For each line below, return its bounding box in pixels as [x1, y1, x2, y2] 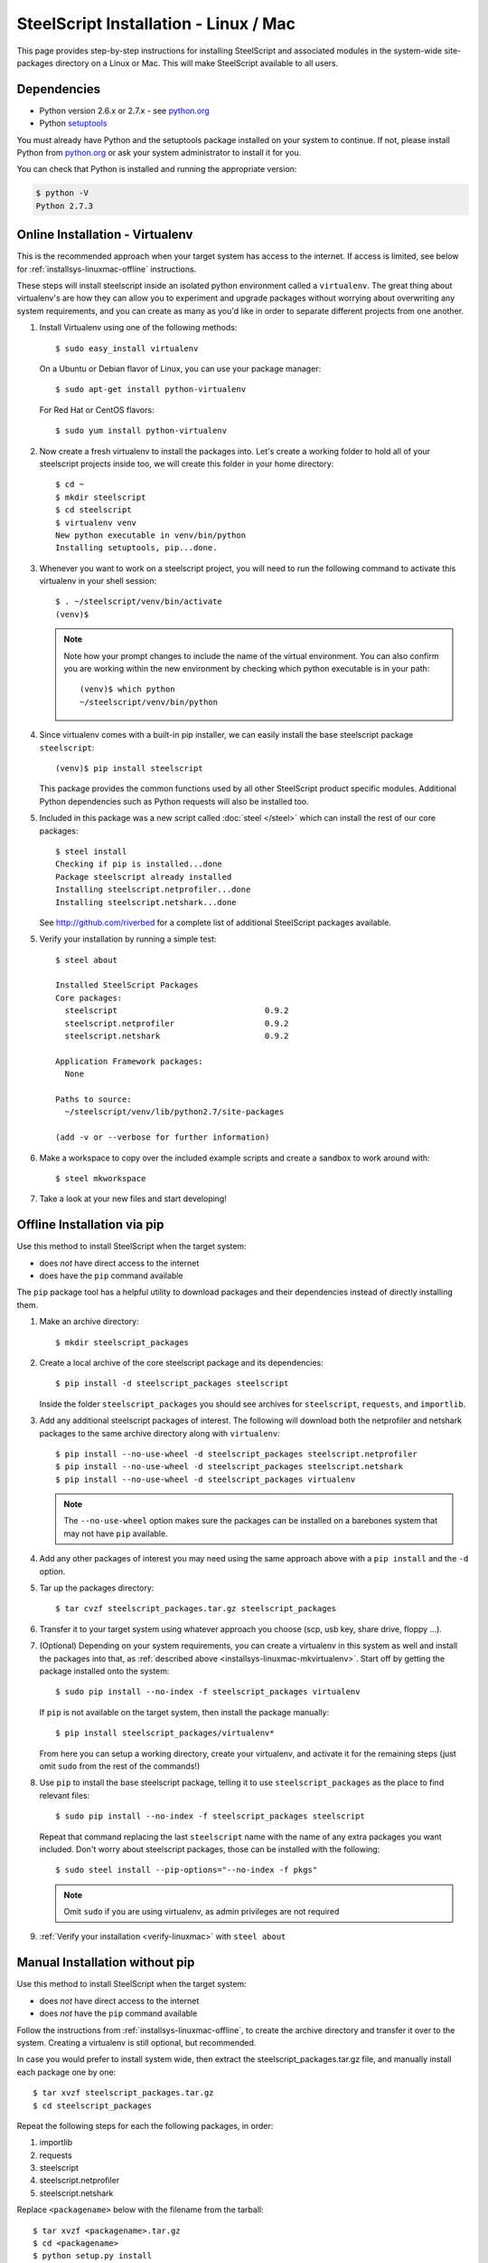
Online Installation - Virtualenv [16, 227, 193, 243]
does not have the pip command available [39, 2008, 198, 2019]
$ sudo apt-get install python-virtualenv [55, 385, 247, 395]
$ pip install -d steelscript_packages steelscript [55, 1379, 289, 1389]
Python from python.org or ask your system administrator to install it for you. [16, 148, 302, 158]
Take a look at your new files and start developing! [39, 1193, 228, 1204]
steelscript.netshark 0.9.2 [64, 1031, 289, 1041]
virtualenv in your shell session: [39, 576, 157, 587]
